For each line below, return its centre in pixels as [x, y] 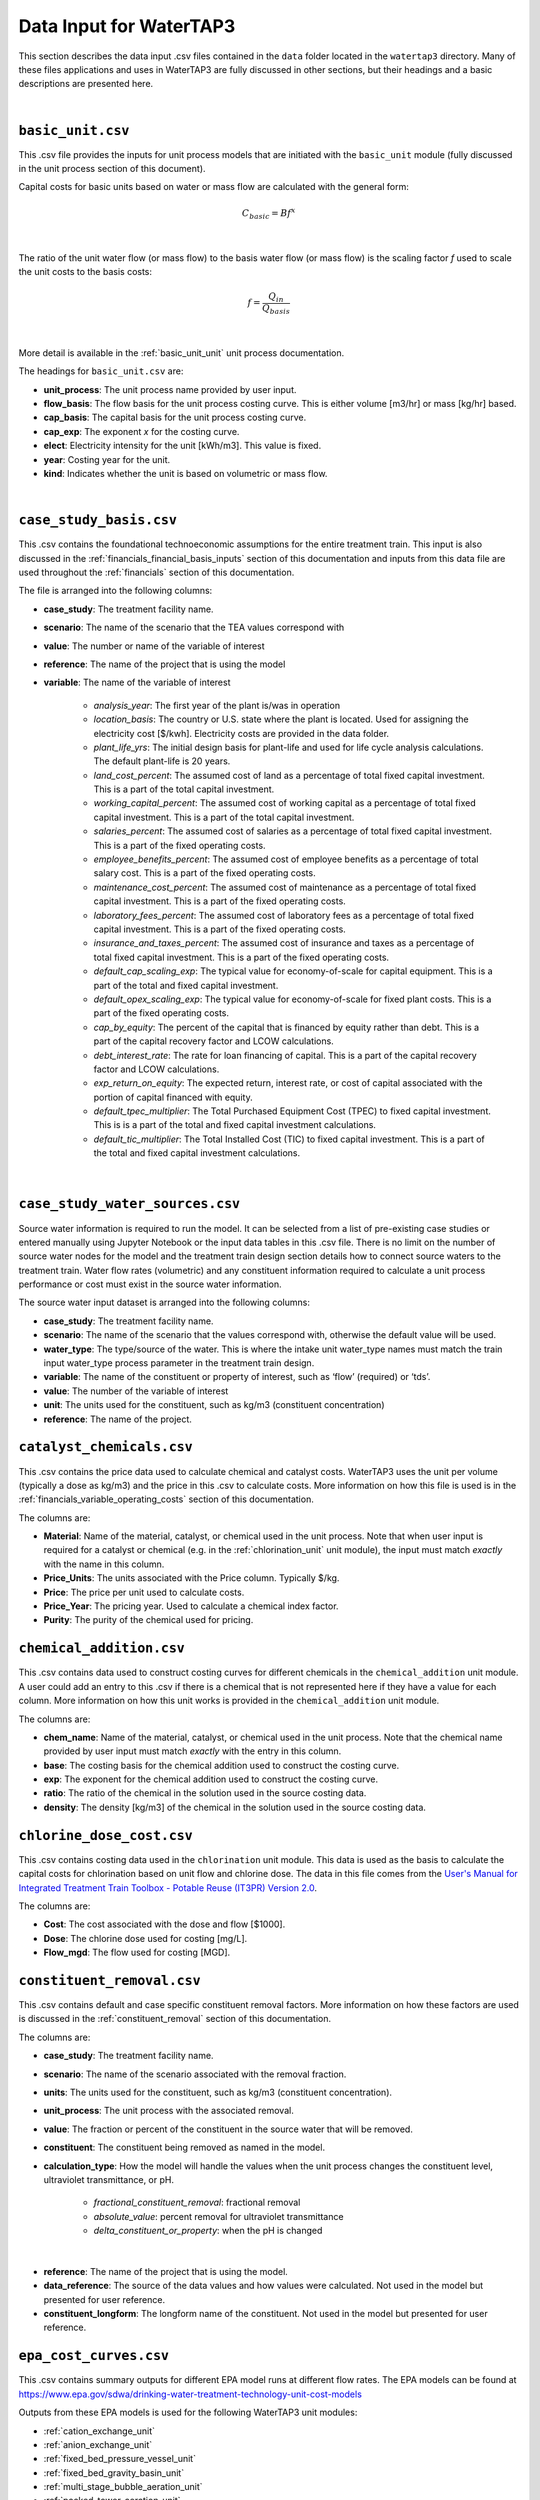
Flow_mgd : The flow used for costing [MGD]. [137, 1952]
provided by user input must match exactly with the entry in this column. [192, 1751]
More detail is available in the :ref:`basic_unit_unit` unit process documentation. [181, 352]
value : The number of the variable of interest [136, 1391]
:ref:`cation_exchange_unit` [99, 2431]
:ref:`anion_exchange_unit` [98, 2444]
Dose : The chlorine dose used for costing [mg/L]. [145, 1938]
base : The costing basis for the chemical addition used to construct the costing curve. [221, 1765]
